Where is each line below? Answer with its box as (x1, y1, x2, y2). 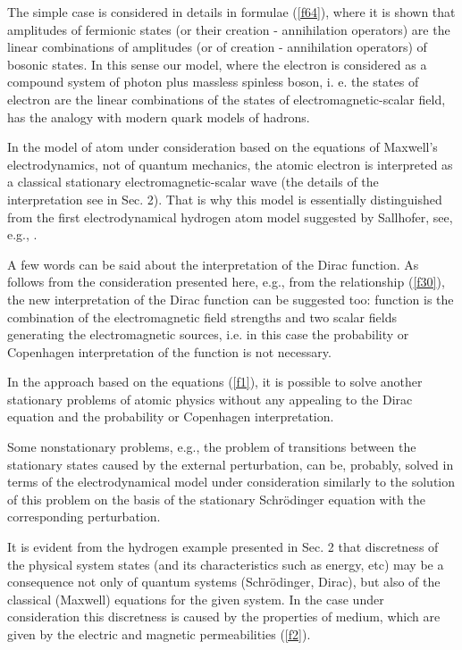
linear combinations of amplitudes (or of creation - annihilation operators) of (7, 37, 427, 56)
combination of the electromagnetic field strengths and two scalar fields (7, 307, 397, 326)
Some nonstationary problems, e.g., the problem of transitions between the (7, 437, 416, 456)
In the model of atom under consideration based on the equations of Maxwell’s (7, 137, 438, 156)
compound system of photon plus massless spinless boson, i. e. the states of (7, 72, 419, 91)
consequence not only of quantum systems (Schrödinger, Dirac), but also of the (7, 572, 441, 591)
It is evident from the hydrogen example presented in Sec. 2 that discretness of (7, 537, 439, 556)
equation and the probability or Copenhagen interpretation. (7, 407, 334, 426)
